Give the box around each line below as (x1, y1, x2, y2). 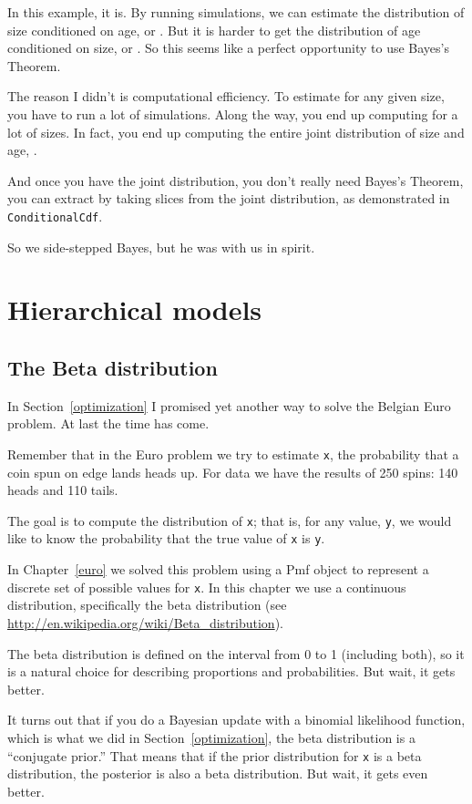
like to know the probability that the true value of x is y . (7, 529, 325, 548)
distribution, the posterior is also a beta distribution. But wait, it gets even (7, 764, 428, 783)
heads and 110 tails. (7, 480, 118, 500)
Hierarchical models (7, 291, 262, 328)
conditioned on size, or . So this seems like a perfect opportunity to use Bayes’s (7, 38, 449, 57)
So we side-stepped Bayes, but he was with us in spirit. (7, 237, 315, 256)
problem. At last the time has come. (7, 414, 210, 433)
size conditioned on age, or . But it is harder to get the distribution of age (7, 20, 421, 39)
